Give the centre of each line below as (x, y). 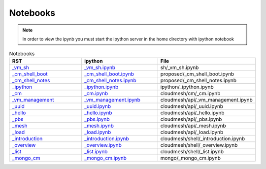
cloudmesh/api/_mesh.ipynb (193, 126)
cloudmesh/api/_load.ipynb (192, 132)
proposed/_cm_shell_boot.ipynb (197, 74)
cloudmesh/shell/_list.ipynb (192, 151)
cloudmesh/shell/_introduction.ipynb (203, 138)
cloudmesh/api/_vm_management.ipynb (207, 100)
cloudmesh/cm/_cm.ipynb (190, 93)
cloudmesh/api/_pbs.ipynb (191, 119)
